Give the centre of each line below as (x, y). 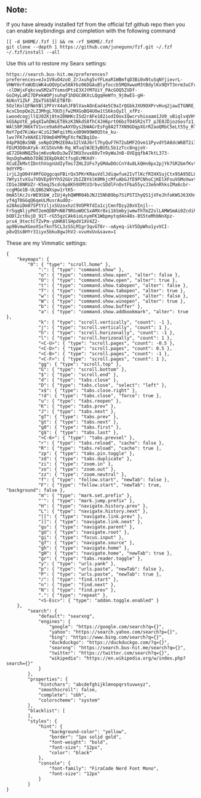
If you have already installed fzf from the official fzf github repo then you (96, 24)
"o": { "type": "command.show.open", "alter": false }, (109, 275)
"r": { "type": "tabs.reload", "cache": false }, (101, 443)
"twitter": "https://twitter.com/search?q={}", (109, 653)
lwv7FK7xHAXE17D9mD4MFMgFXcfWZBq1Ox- (53, 137)
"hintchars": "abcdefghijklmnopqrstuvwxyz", (95, 684)
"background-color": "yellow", (88, 731)
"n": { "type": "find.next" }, (77, 584)
